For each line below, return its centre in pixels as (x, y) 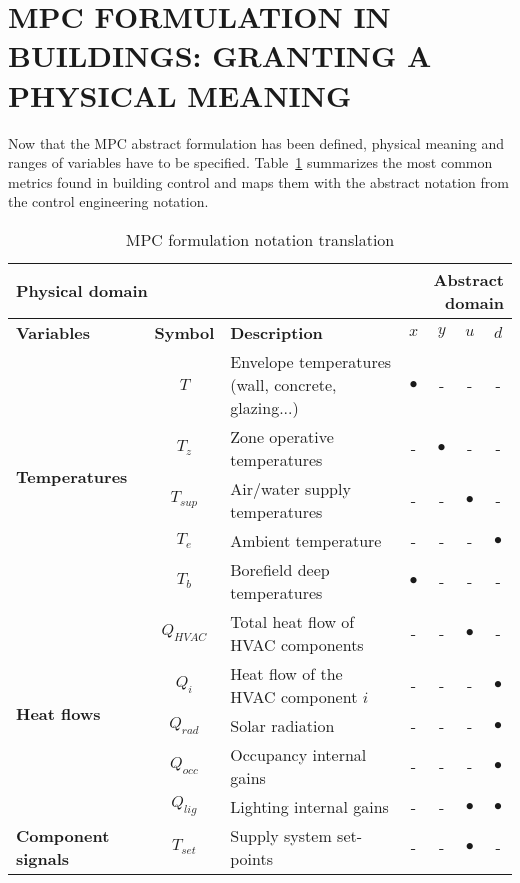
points (252, 858)
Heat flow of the (286, 673)
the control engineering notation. (108, 201)
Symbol (184, 332)
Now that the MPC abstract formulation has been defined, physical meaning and (256, 142)
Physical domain (82, 291)
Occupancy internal (298, 754)
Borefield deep (280, 569)
